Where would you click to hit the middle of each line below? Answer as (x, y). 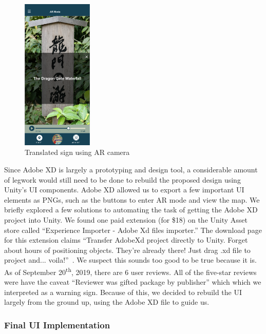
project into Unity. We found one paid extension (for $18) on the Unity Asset (126, 219)
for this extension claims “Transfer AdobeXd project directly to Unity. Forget (126, 240)
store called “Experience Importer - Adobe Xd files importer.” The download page (133, 230)
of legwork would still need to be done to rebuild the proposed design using (122, 179)
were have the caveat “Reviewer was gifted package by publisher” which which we (133, 282)
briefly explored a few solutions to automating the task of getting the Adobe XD (131, 210)
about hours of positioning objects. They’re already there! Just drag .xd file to (127, 250)
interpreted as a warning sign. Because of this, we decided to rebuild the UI (123, 292)
